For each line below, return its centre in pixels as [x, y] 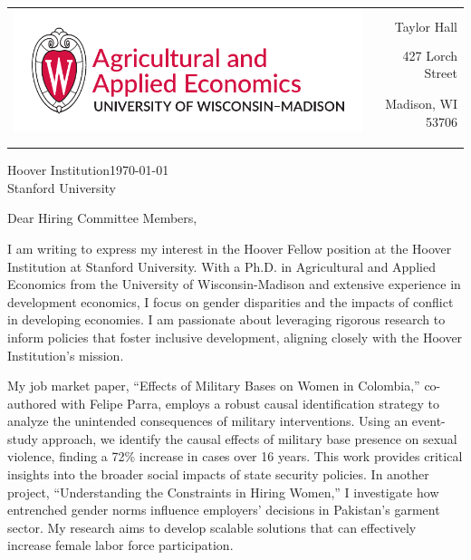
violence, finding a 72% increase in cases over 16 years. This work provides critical [235, 456]
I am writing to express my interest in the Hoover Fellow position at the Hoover [230, 248]
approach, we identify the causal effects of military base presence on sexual [250, 438]
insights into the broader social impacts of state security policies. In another [218, 474]
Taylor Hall [426, 26]
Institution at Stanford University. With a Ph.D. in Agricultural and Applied [221, 266]
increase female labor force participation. [120, 545]
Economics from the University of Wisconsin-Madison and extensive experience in [234, 284]
